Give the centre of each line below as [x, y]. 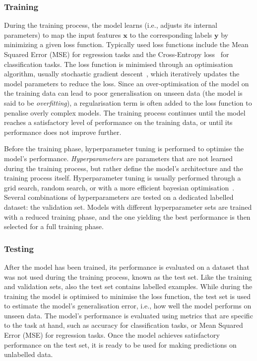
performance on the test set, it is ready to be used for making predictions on [120, 344]
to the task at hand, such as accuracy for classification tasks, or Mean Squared [124, 325]
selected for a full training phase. [54, 226]
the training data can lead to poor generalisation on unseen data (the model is [123, 93]
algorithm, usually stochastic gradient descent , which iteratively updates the [122, 74]
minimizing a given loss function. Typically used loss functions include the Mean [126, 44]
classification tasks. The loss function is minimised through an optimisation [119, 64]
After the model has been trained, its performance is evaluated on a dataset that [127, 267]
